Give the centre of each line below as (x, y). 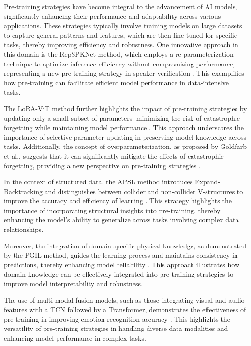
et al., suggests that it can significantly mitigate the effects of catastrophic (114, 156)
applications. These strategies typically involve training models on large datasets (123, 25)
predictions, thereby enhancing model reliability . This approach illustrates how (122, 264)
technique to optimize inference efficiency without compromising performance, (119, 63)
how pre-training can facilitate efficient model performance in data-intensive (116, 82)
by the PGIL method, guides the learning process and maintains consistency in (121, 255)
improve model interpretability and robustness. (74, 284)
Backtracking (23, 191)
